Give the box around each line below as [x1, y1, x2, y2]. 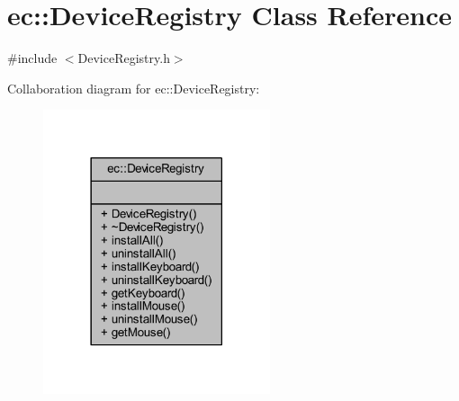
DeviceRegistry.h [77, 49, 170, 67]
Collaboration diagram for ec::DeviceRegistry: [7, 78, 260, 97]
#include [7, 49, 58, 67]
